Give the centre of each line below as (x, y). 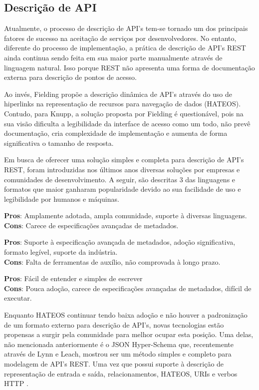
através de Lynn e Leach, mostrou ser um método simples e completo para (118, 354)
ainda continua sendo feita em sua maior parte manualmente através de (113, 57)
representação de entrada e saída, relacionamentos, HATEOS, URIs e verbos (121, 373)
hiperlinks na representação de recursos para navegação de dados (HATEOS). (123, 104)
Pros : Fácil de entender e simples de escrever (73, 278)
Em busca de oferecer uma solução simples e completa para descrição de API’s (124, 160)
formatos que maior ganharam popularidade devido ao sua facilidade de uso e (123, 189)
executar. (18, 298)
